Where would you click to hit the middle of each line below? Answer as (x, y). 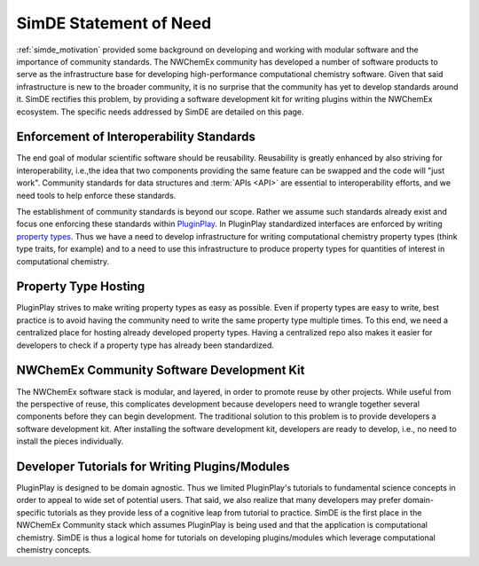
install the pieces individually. (70, 441)
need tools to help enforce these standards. (96, 195)
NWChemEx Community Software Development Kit (161, 370)
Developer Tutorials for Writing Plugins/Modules (153, 466)
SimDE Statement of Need (114, 23)
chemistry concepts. (54, 549)
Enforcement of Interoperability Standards (136, 137)
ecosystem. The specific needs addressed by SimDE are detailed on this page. (161, 112)
